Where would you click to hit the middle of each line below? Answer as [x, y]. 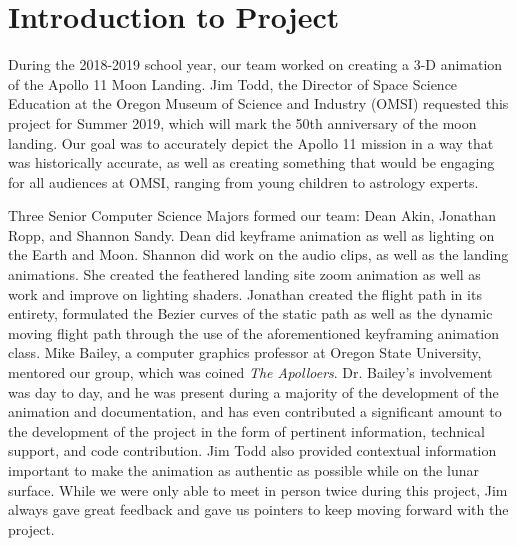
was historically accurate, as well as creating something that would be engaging [251, 162]
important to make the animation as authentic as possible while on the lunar [243, 470]
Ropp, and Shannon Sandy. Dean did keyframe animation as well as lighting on [251, 234]
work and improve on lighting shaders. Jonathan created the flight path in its [245, 293]
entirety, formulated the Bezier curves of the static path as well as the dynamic [250, 313]
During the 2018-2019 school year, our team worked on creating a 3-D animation [255, 64]
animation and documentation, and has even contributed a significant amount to [255, 411]
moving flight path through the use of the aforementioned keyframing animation [254, 332]
